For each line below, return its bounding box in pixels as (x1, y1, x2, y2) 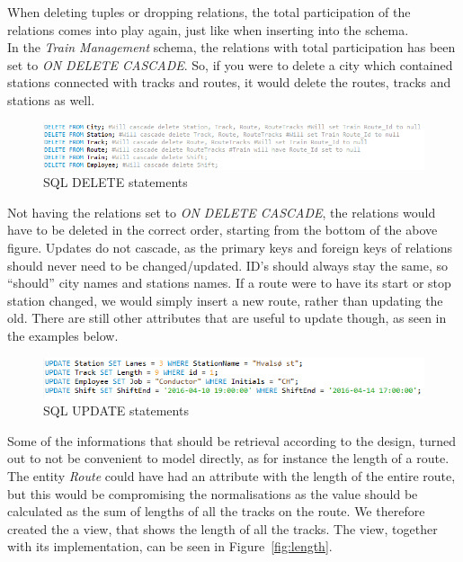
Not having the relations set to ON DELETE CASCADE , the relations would (7, 202, 436, 221)
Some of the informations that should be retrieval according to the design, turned (7, 431, 457, 450)
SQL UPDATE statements (43, 401, 189, 420)
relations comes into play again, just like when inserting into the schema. (7, 20, 409, 39)
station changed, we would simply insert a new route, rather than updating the (7, 290, 443, 309)
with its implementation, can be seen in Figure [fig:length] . (7, 537, 333, 556)
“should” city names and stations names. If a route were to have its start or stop (7, 273, 451, 292)
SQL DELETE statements (43, 173, 188, 192)
